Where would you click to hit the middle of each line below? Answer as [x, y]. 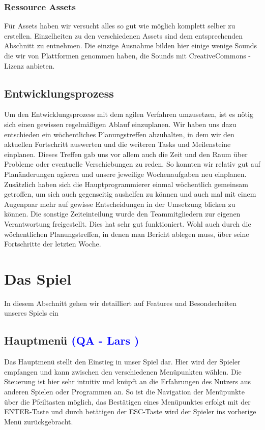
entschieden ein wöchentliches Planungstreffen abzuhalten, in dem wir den [119, 134]
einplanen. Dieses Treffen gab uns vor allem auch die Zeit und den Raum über [126, 154]
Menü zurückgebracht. [39, 421]
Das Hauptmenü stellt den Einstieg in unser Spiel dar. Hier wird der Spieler [122, 362]
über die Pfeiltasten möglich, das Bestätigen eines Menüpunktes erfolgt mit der [127, 401]
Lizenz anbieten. [30, 65]
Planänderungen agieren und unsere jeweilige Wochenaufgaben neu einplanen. [125, 174]
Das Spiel [38, 278]
